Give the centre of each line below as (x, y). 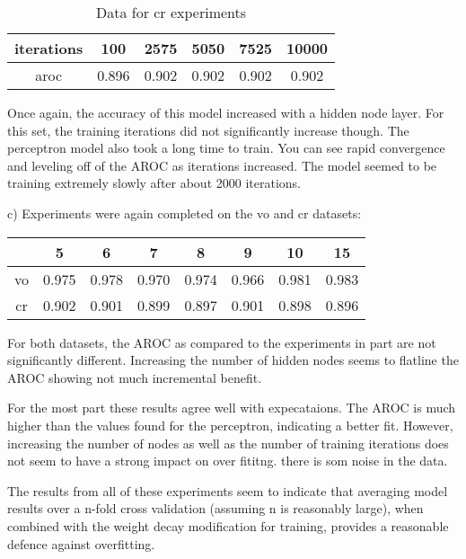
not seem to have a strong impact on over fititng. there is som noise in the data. (228, 461)
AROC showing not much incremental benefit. (135, 377)
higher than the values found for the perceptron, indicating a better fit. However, (230, 425)
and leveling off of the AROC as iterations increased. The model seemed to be (222, 165)
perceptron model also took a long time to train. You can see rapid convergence (226, 148)
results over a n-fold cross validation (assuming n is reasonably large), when (215, 508)
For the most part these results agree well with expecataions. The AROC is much (232, 408)
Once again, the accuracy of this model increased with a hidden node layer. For (226, 112)
